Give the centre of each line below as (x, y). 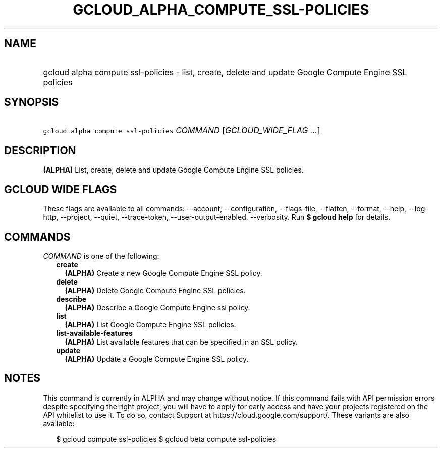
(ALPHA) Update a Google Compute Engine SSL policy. (157, 359)
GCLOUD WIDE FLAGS (61, 189)
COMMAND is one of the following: (101, 256)
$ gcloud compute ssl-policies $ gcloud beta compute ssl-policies (166, 439)
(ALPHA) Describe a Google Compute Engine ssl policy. (157, 307)
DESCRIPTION (40, 150)
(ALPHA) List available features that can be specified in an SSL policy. (181, 342)
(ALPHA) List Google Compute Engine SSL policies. (150, 324)
